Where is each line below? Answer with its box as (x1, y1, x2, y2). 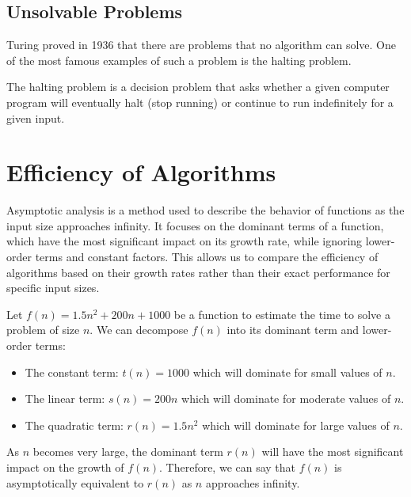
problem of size (6, 321, 80, 338)
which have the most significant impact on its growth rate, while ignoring (6, 233, 363, 249)
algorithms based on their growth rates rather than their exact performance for (6, 264, 390, 280)
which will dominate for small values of (192, 363, 382, 380)
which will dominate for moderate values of (181, 390, 391, 407)
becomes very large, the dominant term (32, 443, 223, 460)
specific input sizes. (6, 279, 100, 296)
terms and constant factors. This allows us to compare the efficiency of (35, 248, 379, 265)
